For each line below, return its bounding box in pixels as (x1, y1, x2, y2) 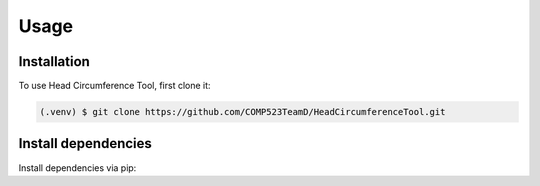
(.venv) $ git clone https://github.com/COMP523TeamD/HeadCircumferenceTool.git (39, 106, 446, 118)
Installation (18, 53, 90, 70)
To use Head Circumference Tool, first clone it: (18, 80, 211, 92)
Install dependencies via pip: (18, 161, 137, 174)
